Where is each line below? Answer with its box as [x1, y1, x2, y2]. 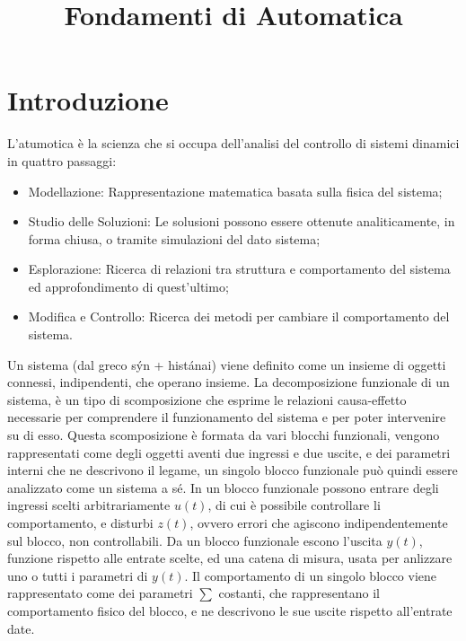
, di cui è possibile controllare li [207, 496, 381, 514]
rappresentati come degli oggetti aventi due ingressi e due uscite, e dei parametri [7, 443, 451, 461]
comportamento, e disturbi [7, 514, 154, 531]
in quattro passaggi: [7, 151, 117, 170]
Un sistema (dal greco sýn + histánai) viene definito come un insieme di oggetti [7, 355, 446, 373]
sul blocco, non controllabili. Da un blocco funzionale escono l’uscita [7, 531, 382, 549]
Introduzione [7, 82, 169, 119]
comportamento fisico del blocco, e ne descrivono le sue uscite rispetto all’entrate [7, 601, 453, 619]
